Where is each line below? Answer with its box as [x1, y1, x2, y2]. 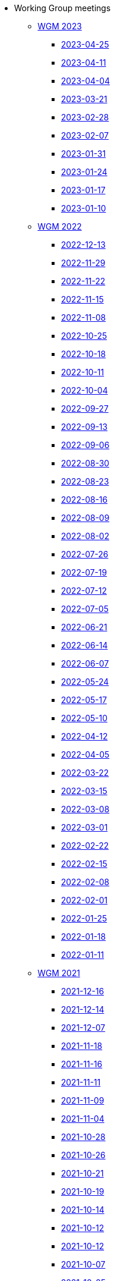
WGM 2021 [38, 968, 80, 978]
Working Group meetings [14, 3, 111, 13]
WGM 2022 [38, 221, 82, 231]
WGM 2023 [38, 21, 82, 31]
